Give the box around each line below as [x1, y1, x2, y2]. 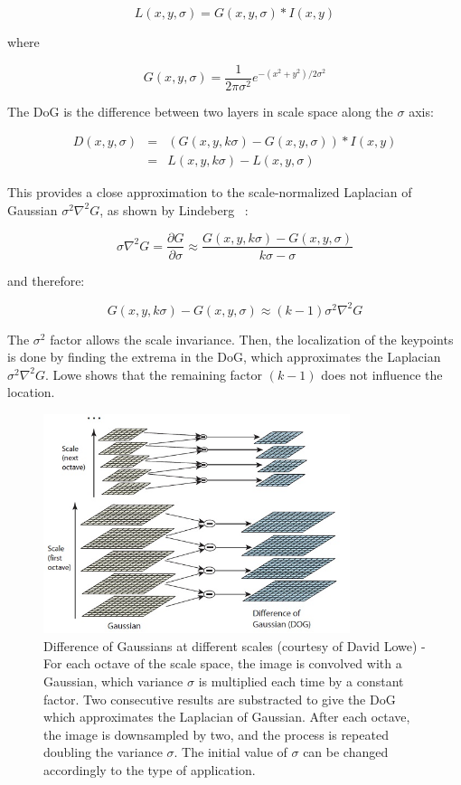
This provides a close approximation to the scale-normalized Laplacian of [7, 183, 412, 202]
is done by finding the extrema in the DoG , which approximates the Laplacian [7, 347, 441, 366]
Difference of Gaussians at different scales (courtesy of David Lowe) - [43, 636, 426, 655]
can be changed [303, 742, 389, 761]
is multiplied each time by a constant [198, 672, 404, 690]
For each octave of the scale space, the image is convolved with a [43, 654, 402, 673]
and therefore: [7, 270, 85, 289]
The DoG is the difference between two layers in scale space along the [7, 101, 393, 120]
